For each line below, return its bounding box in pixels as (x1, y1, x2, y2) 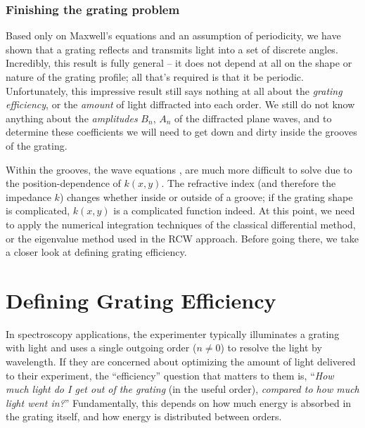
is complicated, (6, 203, 70, 218)
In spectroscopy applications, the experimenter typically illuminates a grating (6, 326, 340, 341)
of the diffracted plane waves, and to (174, 110, 332, 125)
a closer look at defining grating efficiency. (6, 245, 187, 259)
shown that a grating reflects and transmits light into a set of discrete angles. (6, 41, 338, 56)
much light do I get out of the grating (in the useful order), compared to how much (6, 382, 359, 396)
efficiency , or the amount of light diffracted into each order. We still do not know (6, 97, 355, 112)
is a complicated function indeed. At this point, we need (113, 203, 355, 218)
